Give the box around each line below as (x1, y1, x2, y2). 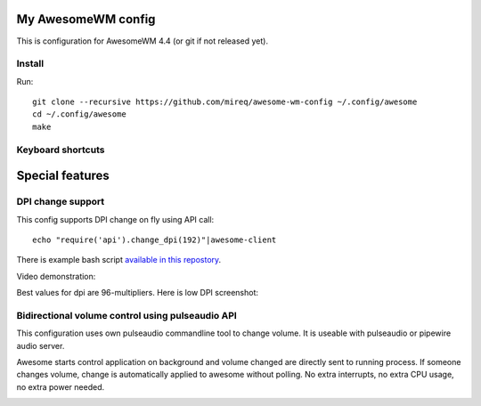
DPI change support (16, 196, 105, 208)
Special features (16, 168, 110, 183)
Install (16, 58, 45, 70)
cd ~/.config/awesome (32, 110, 126, 119)
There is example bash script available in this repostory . (16, 255, 222, 265)
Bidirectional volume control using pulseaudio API (16, 309, 238, 321)
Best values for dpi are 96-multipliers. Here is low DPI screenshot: (16, 288, 258, 298)
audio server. (16, 340, 65, 351)
